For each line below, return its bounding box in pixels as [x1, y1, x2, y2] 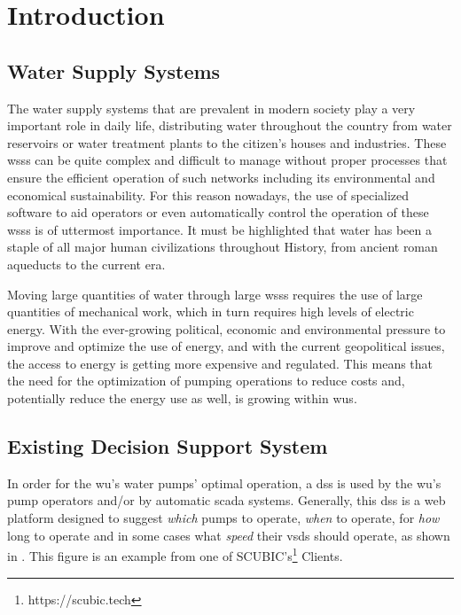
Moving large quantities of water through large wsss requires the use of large [7, 284, 423, 303]
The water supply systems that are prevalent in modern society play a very [7, 98, 416, 117]
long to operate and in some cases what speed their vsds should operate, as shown [7, 525, 450, 544]
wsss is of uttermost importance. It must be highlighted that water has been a [7, 220, 432, 238]
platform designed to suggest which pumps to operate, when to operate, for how [7, 509, 440, 527]
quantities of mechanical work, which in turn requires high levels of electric [7, 302, 414, 321]
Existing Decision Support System [7, 432, 328, 460]
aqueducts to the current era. [7, 254, 166, 273]
